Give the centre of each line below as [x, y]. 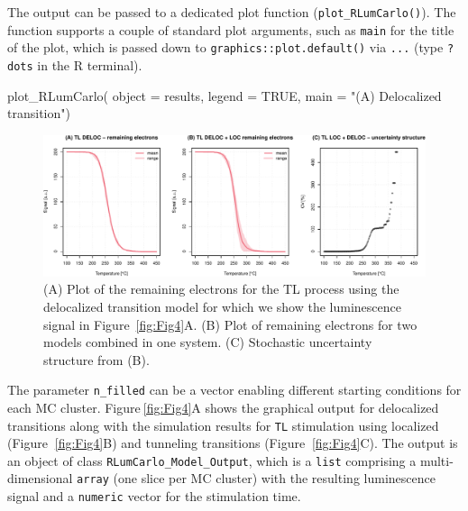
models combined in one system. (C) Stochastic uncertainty [208, 342]
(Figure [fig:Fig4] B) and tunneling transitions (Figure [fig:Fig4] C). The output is [233, 443]
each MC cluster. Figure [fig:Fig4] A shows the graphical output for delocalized [223, 407]
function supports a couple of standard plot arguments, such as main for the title [231, 29]
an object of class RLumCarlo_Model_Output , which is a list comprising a [212, 460]
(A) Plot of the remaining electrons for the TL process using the [221, 289]
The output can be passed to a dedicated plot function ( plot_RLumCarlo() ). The [232, 12]
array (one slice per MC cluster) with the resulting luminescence [256, 478]
